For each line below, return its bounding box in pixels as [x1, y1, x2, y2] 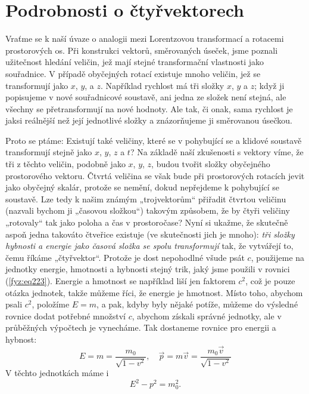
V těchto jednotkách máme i [5, 367, 109, 379]
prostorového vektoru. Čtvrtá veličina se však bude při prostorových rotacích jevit [5, 169, 305, 181]
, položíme [32, 298, 70, 310]
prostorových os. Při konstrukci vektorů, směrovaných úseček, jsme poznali [5, 44, 278, 56]
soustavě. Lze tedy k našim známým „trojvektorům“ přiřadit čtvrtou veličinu [5, 192, 286, 205]
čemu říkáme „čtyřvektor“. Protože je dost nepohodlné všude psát [5, 251, 245, 263]
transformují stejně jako [5, 146, 92, 158]
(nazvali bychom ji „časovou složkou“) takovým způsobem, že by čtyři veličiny [5, 204, 290, 217]
